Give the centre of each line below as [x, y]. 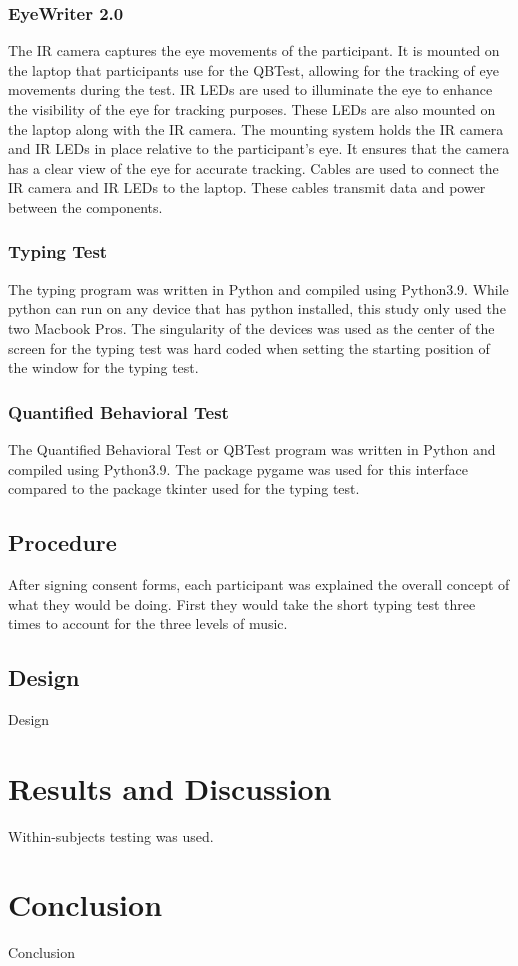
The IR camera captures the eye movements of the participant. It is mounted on [254, 50]
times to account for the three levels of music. [148, 623]
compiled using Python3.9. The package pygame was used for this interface [238, 468]
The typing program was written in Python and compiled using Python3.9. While [258, 288]
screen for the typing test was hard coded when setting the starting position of [249, 347]
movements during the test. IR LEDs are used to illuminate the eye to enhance [250, 89]
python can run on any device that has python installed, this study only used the [257, 308]
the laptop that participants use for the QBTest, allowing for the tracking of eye [253, 69]
